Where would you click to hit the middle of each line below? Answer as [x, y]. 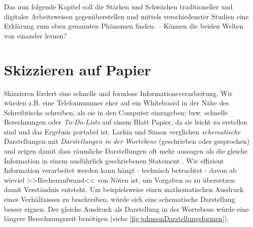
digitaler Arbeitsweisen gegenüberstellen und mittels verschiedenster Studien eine [126, 16]
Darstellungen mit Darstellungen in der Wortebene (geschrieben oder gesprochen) [127, 141]
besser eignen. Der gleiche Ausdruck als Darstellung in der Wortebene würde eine [126, 209]
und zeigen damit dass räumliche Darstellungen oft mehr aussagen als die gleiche [126, 151]
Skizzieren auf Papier [78, 69]
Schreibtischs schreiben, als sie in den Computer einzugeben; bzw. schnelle [116, 112]
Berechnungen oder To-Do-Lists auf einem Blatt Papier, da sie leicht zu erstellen [126, 122]
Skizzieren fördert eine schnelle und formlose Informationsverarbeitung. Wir [118, 93]
